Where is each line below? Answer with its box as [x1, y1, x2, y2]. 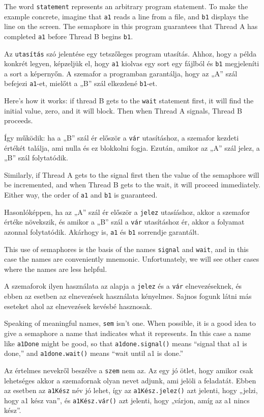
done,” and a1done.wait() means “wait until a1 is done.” [4, 348, 184, 358]
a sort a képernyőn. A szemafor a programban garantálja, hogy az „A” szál [4, 68, 238, 78]
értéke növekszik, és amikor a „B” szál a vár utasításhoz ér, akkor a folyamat [4, 216, 245, 227]
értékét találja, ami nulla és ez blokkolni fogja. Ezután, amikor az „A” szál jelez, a [4, 142, 260, 153]
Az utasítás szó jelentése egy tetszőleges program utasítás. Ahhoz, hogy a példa [4, 48, 257, 59]
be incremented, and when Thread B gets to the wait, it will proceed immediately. [4, 179, 260, 190]
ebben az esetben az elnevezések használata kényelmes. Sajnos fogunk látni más [4, 291, 252, 301]
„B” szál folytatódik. [4, 152, 68, 163]
